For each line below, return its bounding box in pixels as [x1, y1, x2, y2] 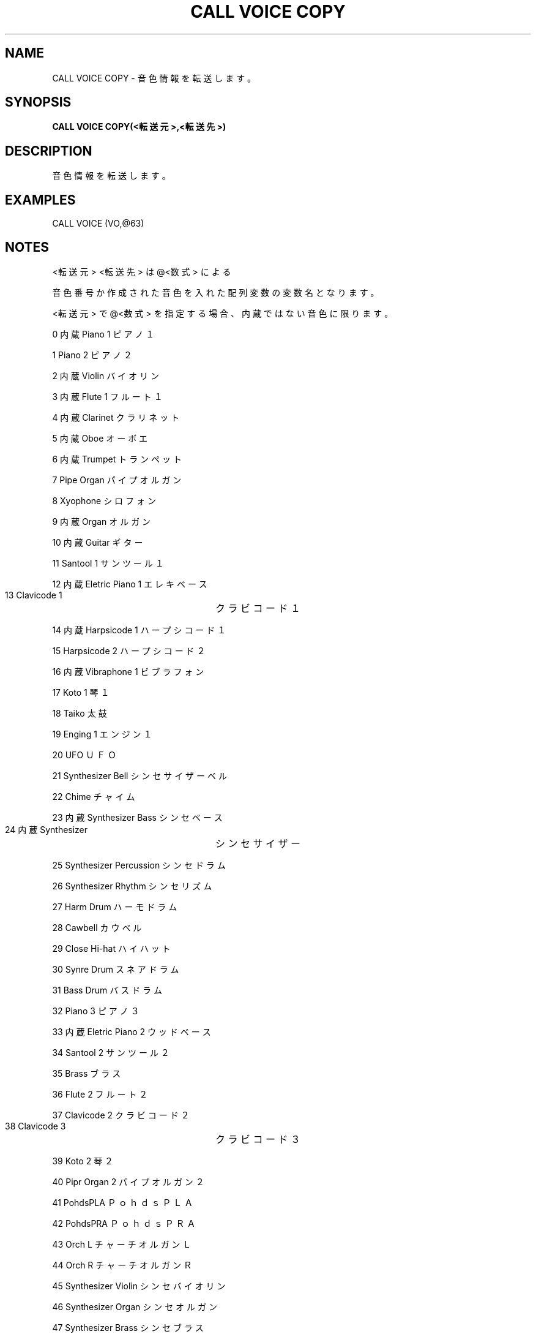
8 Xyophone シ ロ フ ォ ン [52, 495, 156, 506]
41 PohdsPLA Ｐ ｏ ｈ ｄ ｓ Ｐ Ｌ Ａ [52, 1197, 193, 1208]
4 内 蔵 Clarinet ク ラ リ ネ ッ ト [52, 412, 180, 423]
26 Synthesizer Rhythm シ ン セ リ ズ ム [52, 880, 212, 891]
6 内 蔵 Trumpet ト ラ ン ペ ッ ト [52, 453, 182, 464]
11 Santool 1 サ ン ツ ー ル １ [52, 557, 164, 568]
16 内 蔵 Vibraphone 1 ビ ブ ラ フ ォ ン [52, 666, 204, 677]
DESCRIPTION [5, 143, 92, 159]
